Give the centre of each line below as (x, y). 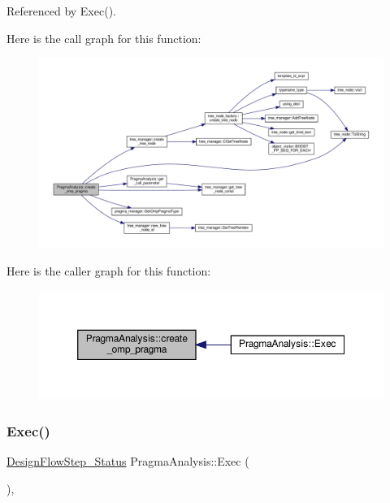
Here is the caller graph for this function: (109, 271)
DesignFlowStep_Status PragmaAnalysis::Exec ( (128, 461)
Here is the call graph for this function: (104, 38)
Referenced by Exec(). (61, 11)
